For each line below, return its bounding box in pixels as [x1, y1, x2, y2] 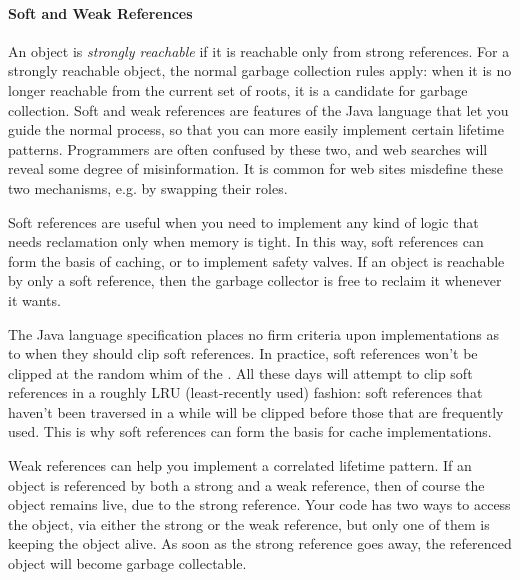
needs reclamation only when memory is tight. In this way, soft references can [8, 231, 484, 252]
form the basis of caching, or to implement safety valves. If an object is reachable [8, 250, 505, 271]
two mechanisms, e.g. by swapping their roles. [8, 177, 288, 198]
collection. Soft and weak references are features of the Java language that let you [8, 99, 509, 120]
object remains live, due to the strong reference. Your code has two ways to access [8, 494, 511, 515]
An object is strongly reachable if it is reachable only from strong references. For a [8, 40, 510, 61]
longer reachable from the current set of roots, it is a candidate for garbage [8, 79, 468, 100]
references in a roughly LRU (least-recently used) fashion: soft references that [8, 382, 483, 403]
